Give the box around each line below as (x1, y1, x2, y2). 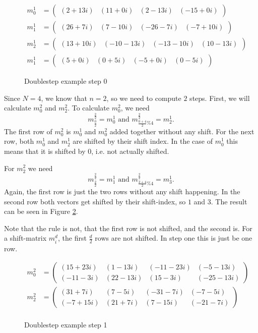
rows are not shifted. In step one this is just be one (95, 233, 252, 243)
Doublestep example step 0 (24, 76, 107, 86)
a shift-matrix (4, 233, 47, 243)
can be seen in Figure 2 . (4, 206, 78, 216)
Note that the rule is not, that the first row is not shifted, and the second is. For (4, 223, 252, 233)
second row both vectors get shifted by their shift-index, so (4, 196, 186, 206)
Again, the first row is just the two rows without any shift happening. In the (4, 186, 240, 196)
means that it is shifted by (4, 145, 86, 156)
